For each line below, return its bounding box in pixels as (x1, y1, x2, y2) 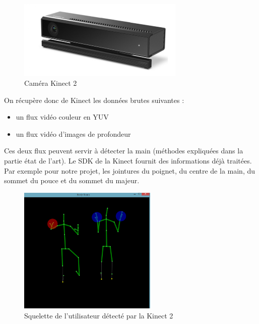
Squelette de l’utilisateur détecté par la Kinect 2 (24, 310, 173, 320)
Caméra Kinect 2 (24, 78, 77, 88)
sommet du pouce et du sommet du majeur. (4, 175, 140, 186)
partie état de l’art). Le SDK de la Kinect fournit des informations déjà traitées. (4, 155, 252, 166)
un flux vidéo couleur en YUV (16, 112, 109, 122)
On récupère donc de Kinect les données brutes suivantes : (4, 94, 184, 105)
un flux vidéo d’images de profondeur (16, 128, 131, 139)
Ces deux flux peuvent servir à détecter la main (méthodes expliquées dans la (4, 145, 243, 156)
